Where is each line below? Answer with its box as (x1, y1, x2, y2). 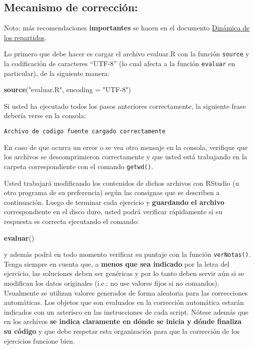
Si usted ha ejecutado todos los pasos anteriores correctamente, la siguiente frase (4, 100, 246, 111)
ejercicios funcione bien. (4, 335, 75, 346)
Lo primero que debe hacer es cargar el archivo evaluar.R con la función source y (4, 49, 250, 59)
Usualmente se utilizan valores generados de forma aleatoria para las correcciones (4, 287, 248, 298)
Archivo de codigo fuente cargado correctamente (4, 128, 166, 135)
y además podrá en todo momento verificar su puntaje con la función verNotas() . (4, 249, 251, 259)
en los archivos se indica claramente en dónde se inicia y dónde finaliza (4, 316, 242, 326)
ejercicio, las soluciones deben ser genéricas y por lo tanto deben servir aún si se (4, 268, 244, 278)
